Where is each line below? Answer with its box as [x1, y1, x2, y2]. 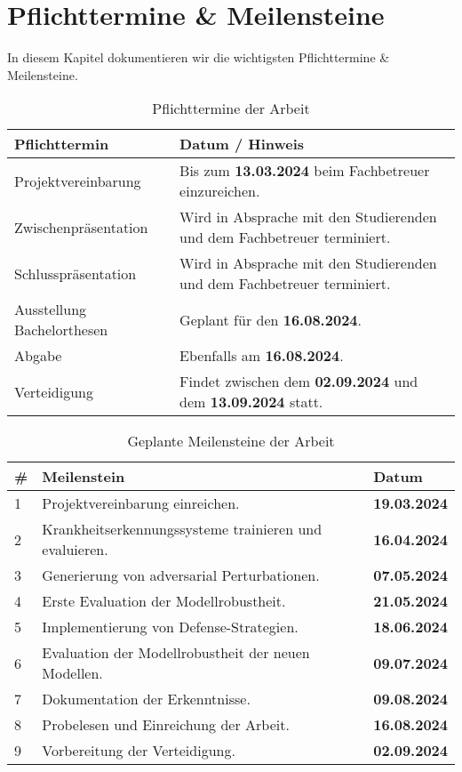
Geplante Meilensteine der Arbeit [127, 430, 335, 452]
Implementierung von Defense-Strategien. [42, 616, 299, 638]
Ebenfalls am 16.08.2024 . [179, 345, 344, 366]
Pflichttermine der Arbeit [152, 98, 310, 119]
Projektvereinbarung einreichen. [42, 493, 240, 514]
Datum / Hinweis [179, 133, 305, 155]
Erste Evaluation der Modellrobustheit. [42, 591, 286, 612]
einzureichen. [179, 181, 260, 202]
